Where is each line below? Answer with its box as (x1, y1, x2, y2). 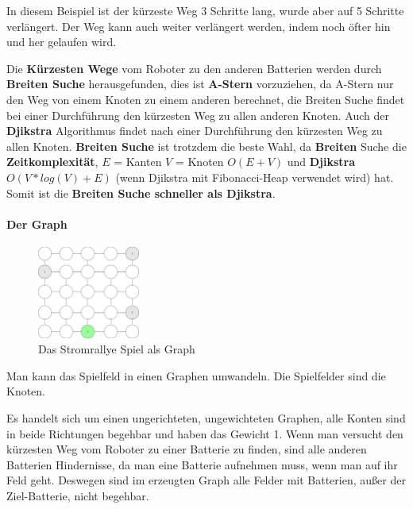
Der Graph (6, 215, 68, 232)
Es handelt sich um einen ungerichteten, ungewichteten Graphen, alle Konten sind (6, 409, 406, 426)
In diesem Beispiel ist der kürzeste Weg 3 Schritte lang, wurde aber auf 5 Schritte (6, 2, 404, 18)
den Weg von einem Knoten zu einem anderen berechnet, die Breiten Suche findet (6, 91, 405, 107)
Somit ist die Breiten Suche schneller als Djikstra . (6, 184, 276, 201)
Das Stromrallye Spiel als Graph (38, 341, 195, 357)
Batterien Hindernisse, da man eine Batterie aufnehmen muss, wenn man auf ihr (6, 456, 398, 472)
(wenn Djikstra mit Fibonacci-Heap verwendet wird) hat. (115, 168, 394, 185)
